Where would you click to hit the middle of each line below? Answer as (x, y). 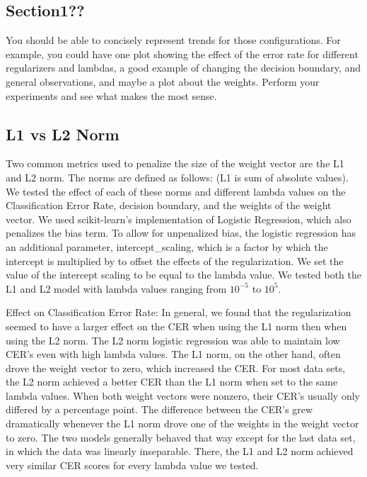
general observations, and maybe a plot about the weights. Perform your (163, 81)
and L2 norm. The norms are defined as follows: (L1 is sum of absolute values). (177, 177)
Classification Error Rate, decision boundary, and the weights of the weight (169, 205)
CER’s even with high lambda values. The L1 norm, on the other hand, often (173, 354)
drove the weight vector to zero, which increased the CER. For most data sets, (176, 367)
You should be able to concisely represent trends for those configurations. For (173, 40)
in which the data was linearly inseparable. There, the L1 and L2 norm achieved (180, 451)
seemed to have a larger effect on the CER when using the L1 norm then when (176, 326)
